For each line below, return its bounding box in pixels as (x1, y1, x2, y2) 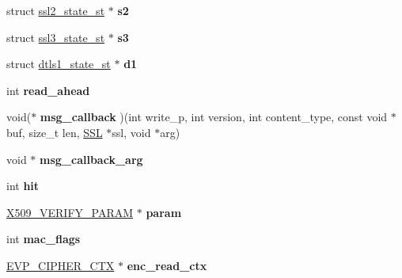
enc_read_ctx (127, 257, 207, 273)
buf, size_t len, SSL (6, 124, 103, 140)
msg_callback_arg (40, 150, 143, 167)
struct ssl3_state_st (6, 29, 105, 45)
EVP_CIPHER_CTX (6, 257, 115, 273)
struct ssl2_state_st (6, 2, 105, 18)
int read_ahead (6, 82, 90, 98)
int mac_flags (6, 230, 81, 247)
